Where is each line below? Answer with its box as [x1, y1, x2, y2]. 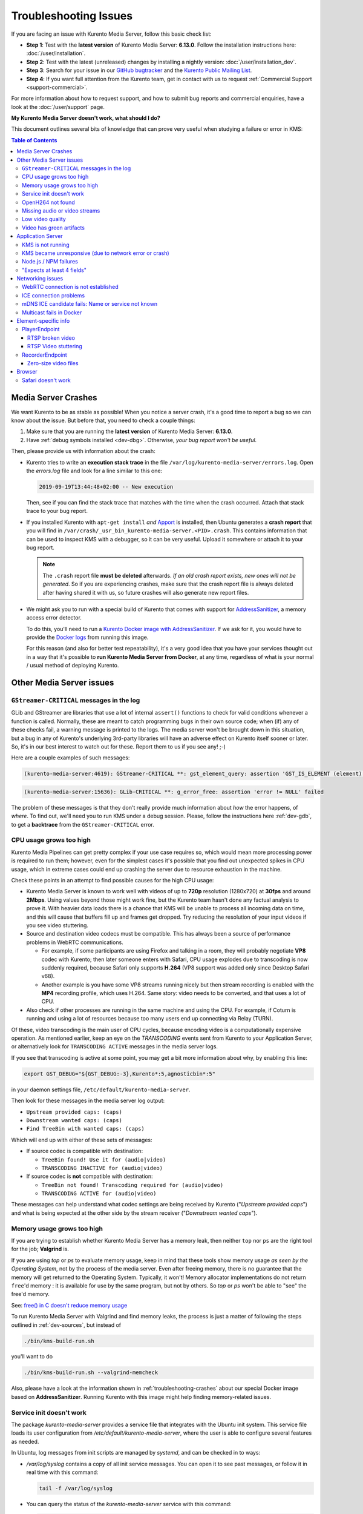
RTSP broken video [27, 334, 76, 342]
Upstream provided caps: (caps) [26, 1108, 122, 1116]
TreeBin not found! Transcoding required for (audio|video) [41, 1182, 224, 1188]
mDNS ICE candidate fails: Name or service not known [22, 300, 158, 308]
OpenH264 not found [22, 199, 75, 206]
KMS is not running [22, 241, 70, 248]
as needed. [11, 1438, 39, 1445]
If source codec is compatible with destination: [26, 1148, 143, 1155]
